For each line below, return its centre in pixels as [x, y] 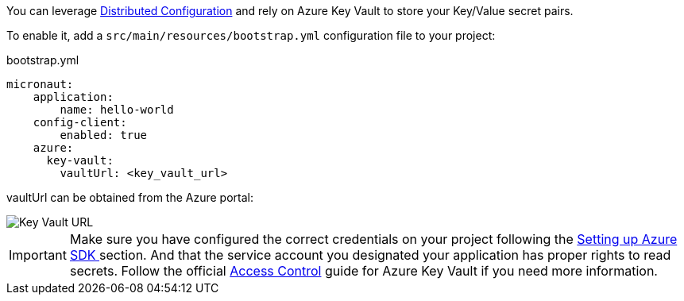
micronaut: [40, 84]
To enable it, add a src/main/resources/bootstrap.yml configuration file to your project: [251, 35]
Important [38, 255]
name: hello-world [117, 110]
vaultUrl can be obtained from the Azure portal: [130, 197]
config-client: [80, 122]
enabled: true [104, 135]
